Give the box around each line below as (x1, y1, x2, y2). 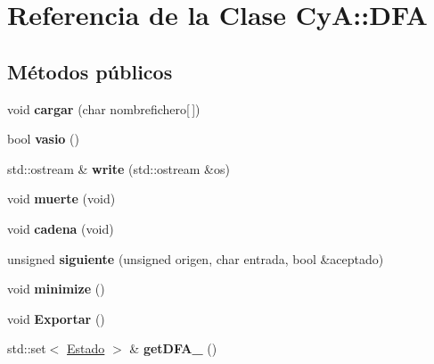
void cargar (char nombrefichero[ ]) (7, 99, 201, 118)
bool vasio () (7, 129, 79, 148)
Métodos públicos (7, 57, 173, 85)
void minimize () (7, 279, 105, 298)
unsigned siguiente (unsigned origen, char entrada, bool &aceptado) (7, 249, 384, 268)
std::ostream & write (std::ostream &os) (7, 159, 230, 178)
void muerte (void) (7, 189, 116, 208)
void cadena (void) (7, 219, 114, 237)
